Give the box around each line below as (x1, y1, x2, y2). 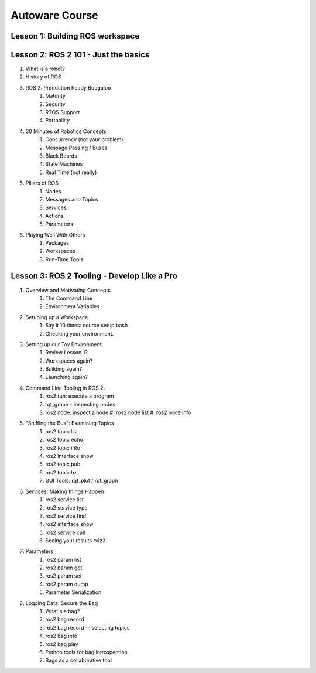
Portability (45, 117, 70, 124)
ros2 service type (45, 504, 88, 511)
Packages (45, 239, 70, 246)
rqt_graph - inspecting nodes (45, 401, 115, 408)
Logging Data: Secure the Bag (25, 599, 98, 606)
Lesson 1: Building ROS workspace (11, 31, 140, 41)
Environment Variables (45, 303, 99, 310)
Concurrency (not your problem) (45, 136, 123, 143)
